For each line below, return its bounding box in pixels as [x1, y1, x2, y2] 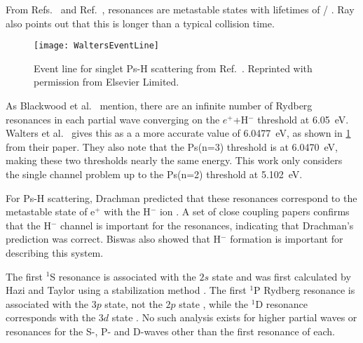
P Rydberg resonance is [254, 283, 355, 297]
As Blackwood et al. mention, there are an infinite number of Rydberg [6, 98, 313, 113]
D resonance [255, 296, 308, 311]
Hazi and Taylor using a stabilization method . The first [6, 283, 247, 297]
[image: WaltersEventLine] [34, 41, 159, 51]
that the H [6, 217, 51, 232]
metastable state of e [6, 204, 95, 219]
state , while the [179, 296, 249, 311]
